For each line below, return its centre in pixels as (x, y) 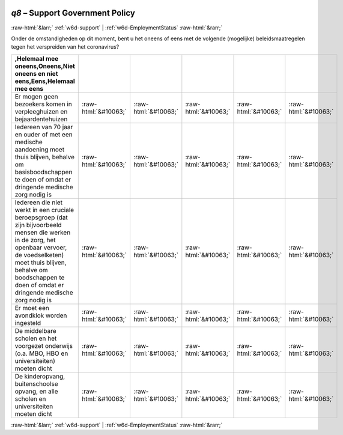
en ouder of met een (44, 134)
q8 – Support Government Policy (73, 13)
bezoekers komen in (43, 104)
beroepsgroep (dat (41, 218)
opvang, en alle (36, 391)
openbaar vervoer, (41, 248)
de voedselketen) (39, 255)
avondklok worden (41, 315)
